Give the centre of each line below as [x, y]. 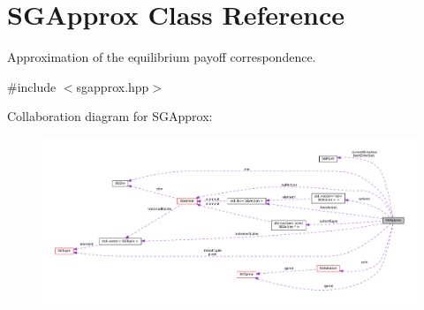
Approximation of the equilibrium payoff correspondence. [162, 57]
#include [32, 86]
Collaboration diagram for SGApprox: [110, 116]
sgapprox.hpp [113, 86]
